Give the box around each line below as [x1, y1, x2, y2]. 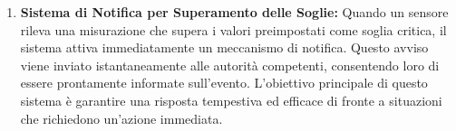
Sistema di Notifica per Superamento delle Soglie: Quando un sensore [20, 3, 449, 21]
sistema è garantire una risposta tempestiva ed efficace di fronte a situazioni [20, 90, 442, 109]
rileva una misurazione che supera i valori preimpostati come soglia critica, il [20, 20, 447, 39]
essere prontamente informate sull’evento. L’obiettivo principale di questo [20, 73, 428, 92]
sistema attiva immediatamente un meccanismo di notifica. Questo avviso [20, 38, 429, 57]
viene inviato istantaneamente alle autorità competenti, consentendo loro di [20, 55, 440, 74]
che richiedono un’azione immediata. [20, 108, 223, 127]
